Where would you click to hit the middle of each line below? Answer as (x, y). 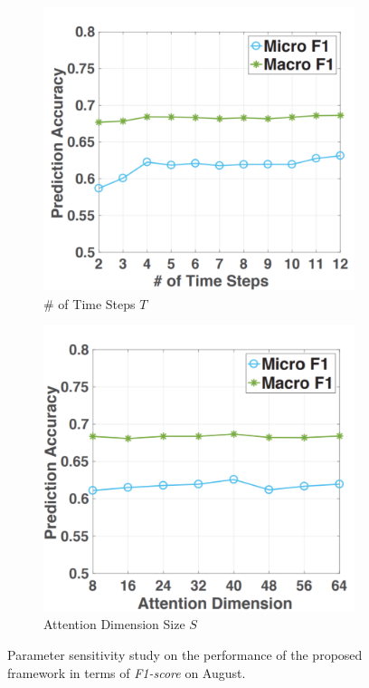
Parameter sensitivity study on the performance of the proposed (185, 655)
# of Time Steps (90, 303)
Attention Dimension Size (114, 624)
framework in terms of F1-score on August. (127, 672)
